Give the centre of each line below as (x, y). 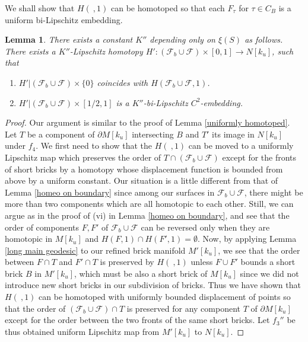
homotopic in (29, 239)
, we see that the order (259, 250)
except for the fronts (259, 157)
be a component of (61, 134)
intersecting (153, 134)
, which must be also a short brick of (141, 273)
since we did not (269, 273)
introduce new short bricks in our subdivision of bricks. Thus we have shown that (153, 285)
